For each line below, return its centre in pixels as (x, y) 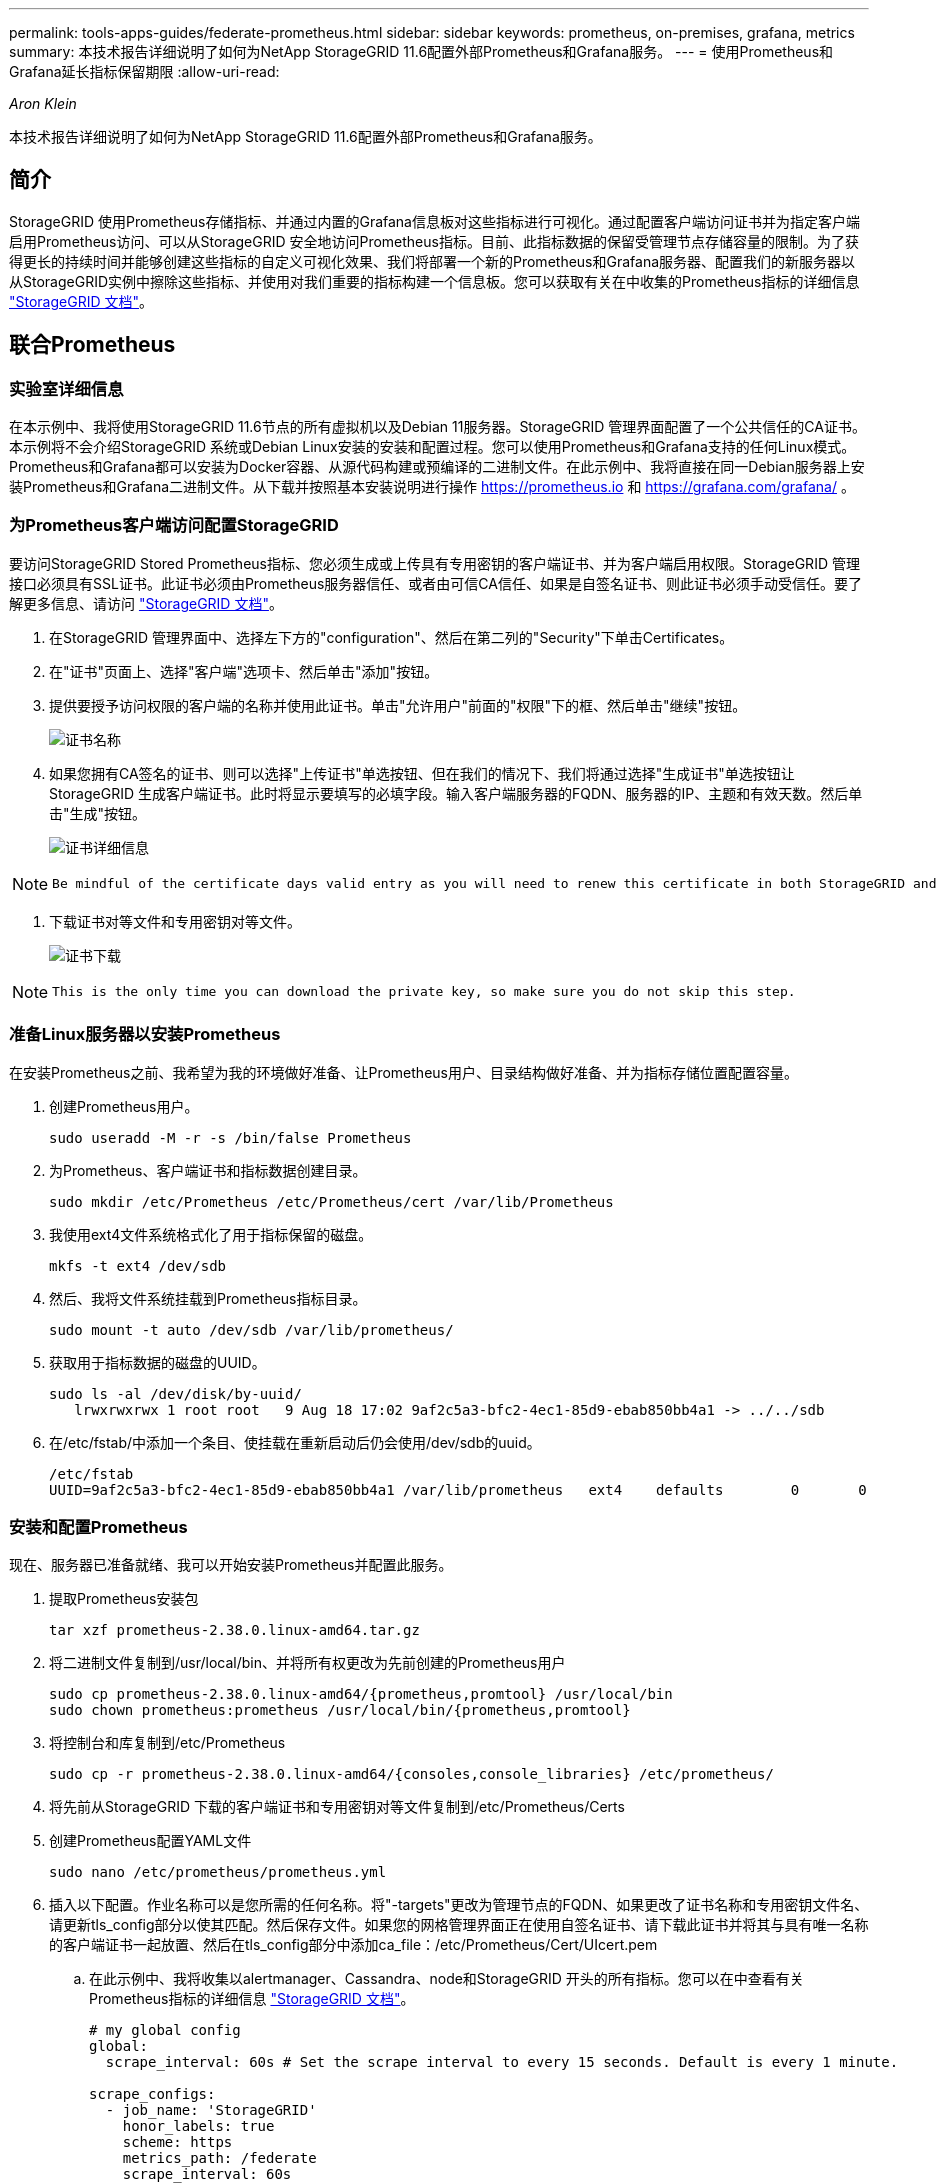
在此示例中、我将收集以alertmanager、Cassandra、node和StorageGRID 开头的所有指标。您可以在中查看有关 (446, 1979)
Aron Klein (43, 103)
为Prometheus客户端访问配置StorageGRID (174, 525)
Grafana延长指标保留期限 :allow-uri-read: (144, 71)
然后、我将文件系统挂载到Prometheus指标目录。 (208, 1298)
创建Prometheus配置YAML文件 (150, 1841)
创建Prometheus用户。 (124, 1106)
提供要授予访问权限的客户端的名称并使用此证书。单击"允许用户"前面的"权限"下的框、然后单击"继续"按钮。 (398, 705)
